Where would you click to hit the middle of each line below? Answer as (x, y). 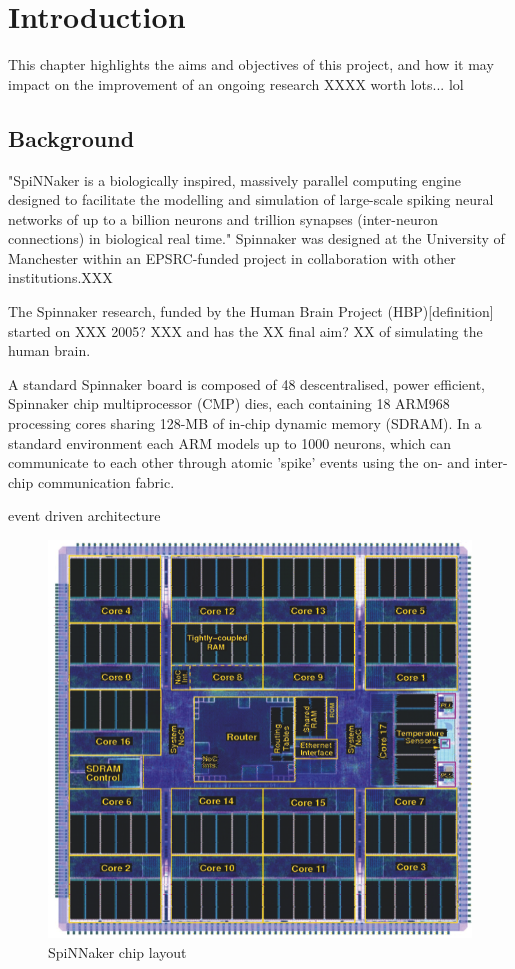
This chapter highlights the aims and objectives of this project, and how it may (251, 64)
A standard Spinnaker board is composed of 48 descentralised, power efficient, (246, 383)
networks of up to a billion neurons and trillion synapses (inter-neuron (223, 218)
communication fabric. (106, 481)
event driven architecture (84, 515)
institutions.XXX (60, 277)
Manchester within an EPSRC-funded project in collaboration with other (232, 257)
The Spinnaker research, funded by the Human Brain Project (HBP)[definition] (251, 311)
